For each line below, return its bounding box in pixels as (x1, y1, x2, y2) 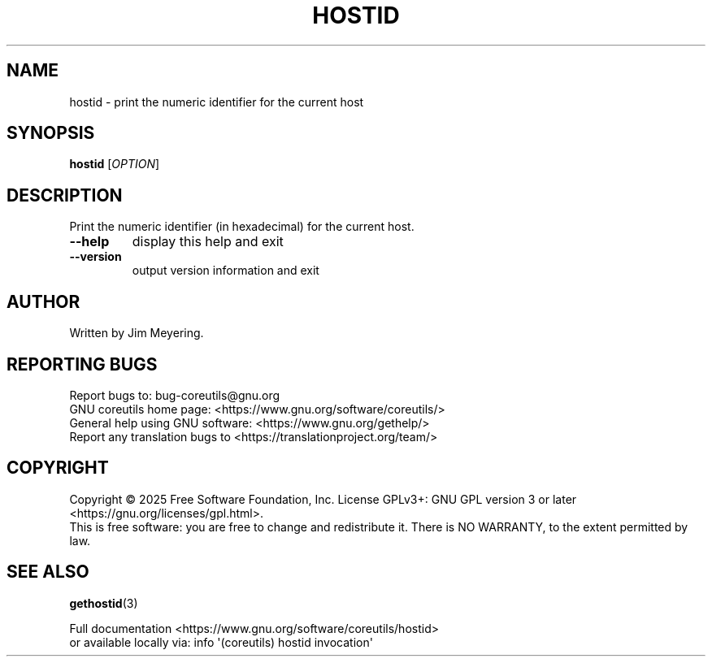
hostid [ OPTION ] (69, 157, 160, 171)
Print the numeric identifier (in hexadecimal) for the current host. (69, 219, 415, 234)
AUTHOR (7, 291, 80, 312)
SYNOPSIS (7, 123, 95, 144)
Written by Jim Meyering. (69, 326, 204, 340)
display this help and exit (132, 233, 284, 250)
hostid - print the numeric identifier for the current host (69, 94, 364, 109)
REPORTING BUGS (7, 353, 158, 375)
